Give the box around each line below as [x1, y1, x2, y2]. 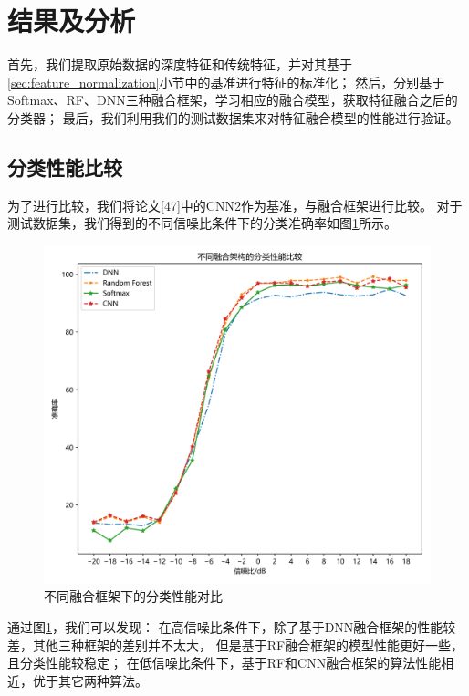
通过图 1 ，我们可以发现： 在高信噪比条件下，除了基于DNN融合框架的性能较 [7, 618, 456, 637]
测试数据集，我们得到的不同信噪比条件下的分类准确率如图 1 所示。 [7, 213, 397, 233]
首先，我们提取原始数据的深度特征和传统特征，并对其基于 [7, 55, 352, 74]
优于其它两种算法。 [32, 670, 148, 690]
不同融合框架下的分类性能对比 [44, 587, 223, 606]
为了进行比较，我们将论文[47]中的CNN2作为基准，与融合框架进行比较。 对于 [7, 195, 463, 214]
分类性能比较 [7, 152, 122, 181]
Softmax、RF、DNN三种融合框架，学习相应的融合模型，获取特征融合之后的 [7, 90, 458, 109]
